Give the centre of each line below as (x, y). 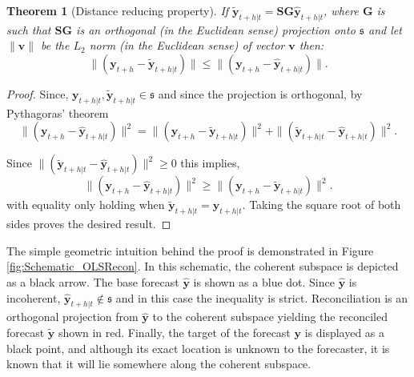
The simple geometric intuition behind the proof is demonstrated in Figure (190, 250)
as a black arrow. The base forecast (93, 281)
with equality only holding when (86, 205)
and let (385, 29)
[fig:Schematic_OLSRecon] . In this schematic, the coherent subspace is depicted (203, 266)
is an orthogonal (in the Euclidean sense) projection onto (216, 29)
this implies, (210, 163)
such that (29, 29)
